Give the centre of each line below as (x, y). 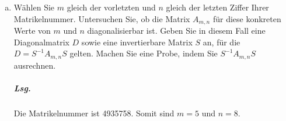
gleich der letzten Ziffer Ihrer (217, 7)
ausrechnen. (35, 65)
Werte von (32, 31)
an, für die (222, 42)
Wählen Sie (34, 7)
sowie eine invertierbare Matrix (137, 42)
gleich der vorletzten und (111, 7)
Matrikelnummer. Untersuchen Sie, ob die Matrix (102, 18)
